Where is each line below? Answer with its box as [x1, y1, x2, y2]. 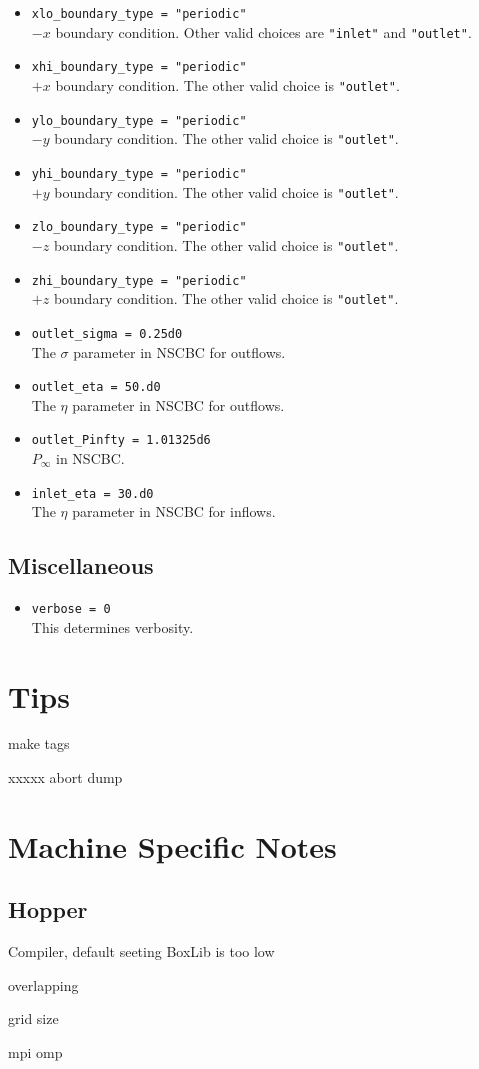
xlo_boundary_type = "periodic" [31, 7, 247, 21]
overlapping [8, 974, 79, 995]
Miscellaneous [8, 550, 154, 581]
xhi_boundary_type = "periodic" [31, 60, 247, 75]
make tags [8, 733, 70, 754]
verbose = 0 [31, 602, 111, 617]
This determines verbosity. [31, 616, 194, 637]
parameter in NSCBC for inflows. [72, 501, 276, 522]
